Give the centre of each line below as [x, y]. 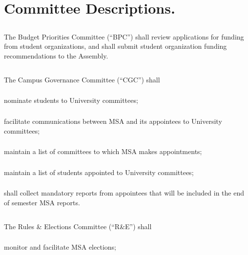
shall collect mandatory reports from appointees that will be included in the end [124, 193]
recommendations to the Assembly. [56, 55]
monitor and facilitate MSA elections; [60, 247]
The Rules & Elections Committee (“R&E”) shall [78, 226]
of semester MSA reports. [42, 202]
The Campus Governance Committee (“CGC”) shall [82, 79]
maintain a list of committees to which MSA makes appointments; [103, 151]
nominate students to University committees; [71, 100]
